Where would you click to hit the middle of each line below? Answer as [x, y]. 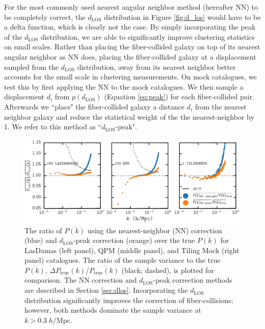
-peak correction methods [193, 280]
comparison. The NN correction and [81, 280]
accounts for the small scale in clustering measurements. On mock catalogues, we [130, 77]
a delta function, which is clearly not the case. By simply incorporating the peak [130, 27]
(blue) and [41, 240]
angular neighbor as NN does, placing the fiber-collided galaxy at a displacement [130, 56]
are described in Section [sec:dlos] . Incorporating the [106, 290]
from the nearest [221, 106]
